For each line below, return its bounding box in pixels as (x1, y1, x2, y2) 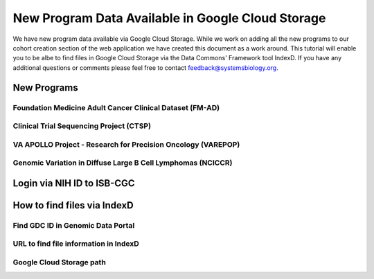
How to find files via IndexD (12, 199, 134, 211)
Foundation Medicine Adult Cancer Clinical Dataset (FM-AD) (12, 102, 220, 112)
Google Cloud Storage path (12, 257, 107, 267)
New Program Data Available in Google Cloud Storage (12, 10, 326, 26)
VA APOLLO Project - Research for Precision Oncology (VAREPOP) (12, 139, 240, 149)
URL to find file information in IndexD (12, 239, 140, 249)
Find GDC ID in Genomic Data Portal (12, 220, 135, 230)
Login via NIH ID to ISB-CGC (12, 177, 135, 189)
